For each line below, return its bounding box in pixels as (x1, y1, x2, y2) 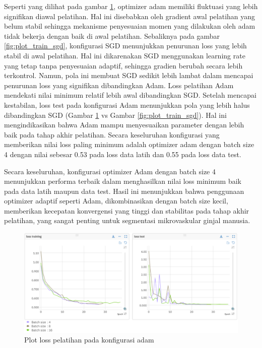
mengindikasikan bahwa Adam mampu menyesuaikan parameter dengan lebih (4, 119, 244, 130)
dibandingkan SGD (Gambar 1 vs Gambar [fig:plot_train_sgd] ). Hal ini (4, 109, 227, 120)
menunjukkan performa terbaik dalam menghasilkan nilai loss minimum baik (4, 176, 241, 186)
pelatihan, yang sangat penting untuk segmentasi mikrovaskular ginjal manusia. (4, 215, 250, 226)
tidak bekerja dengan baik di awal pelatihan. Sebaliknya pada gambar (4, 30, 220, 41)
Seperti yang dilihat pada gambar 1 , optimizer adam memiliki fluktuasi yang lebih (4, 1, 258, 11)
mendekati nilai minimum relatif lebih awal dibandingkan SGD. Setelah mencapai (4, 90, 256, 100)
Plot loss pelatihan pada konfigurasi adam (24, 334, 154, 345)
